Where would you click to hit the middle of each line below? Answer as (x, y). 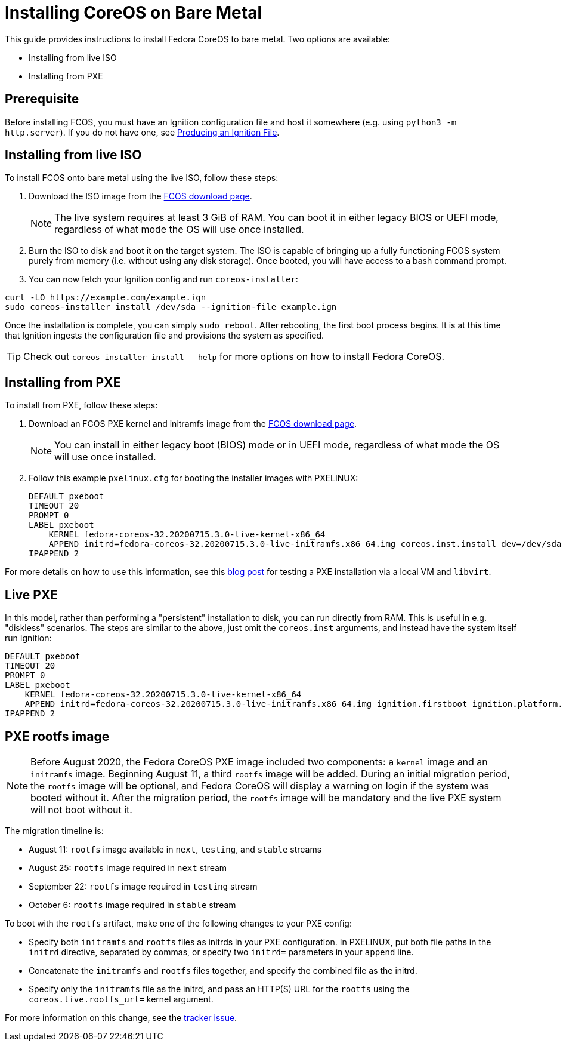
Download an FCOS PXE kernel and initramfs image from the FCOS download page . (193, 424)
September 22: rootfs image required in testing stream (143, 886)
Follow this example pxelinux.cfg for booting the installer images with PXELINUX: (194, 478)
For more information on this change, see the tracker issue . (121, 1017)
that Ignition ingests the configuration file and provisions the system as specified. (165, 336)
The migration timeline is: (54, 830)
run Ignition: (28, 638)
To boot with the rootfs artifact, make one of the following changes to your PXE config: (178, 923)
